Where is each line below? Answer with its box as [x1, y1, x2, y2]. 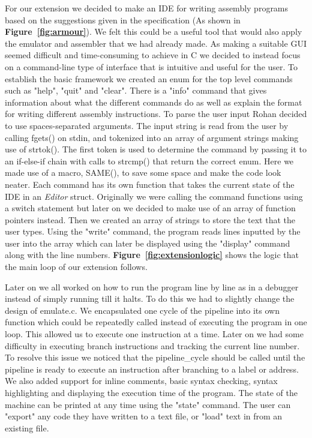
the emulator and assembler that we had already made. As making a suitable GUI [5, 37, 307, 49]
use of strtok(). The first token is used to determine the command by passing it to [5, 143, 307, 155]
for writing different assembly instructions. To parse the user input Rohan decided [5, 107, 307, 120]
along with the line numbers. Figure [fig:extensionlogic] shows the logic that [5, 248, 299, 261]
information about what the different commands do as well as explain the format [5, 95, 302, 108]
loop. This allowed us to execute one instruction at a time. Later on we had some [5, 328, 304, 340]
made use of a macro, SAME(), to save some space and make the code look [5, 166, 281, 179]
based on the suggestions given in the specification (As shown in [5, 13, 241, 26]
